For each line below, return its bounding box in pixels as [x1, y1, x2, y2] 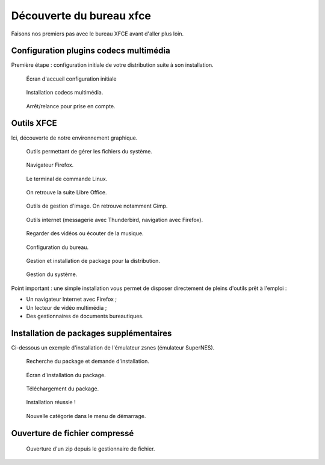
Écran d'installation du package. [26, 371, 106, 378]
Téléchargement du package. [26, 385, 99, 392]
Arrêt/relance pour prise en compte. [26, 102, 116, 109]
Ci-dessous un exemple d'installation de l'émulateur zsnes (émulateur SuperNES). [11, 343, 215, 351]
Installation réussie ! [26, 399, 76, 406]
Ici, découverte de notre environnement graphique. [11, 134, 138, 141]
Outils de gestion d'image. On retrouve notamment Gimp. [26, 202, 168, 210]
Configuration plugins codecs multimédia [11, 46, 171, 56]
